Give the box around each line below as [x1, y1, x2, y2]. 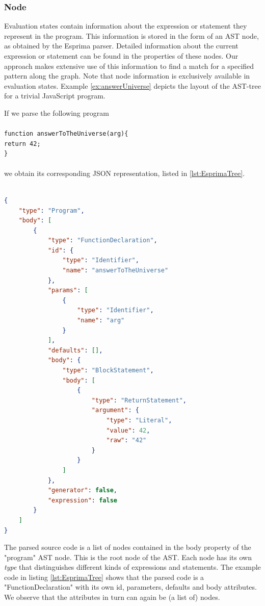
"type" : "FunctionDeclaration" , [47, 237, 157, 244]
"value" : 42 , [106, 426, 150, 434]
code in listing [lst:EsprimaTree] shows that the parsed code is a [4, 571, 204, 582]
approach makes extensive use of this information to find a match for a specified [4, 60, 254, 71]
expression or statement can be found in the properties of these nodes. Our [4, 50, 238, 61]
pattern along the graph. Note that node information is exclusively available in [4, 70, 250, 81]
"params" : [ [47, 287, 88, 294]
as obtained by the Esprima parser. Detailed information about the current [4, 40, 238, 51]
